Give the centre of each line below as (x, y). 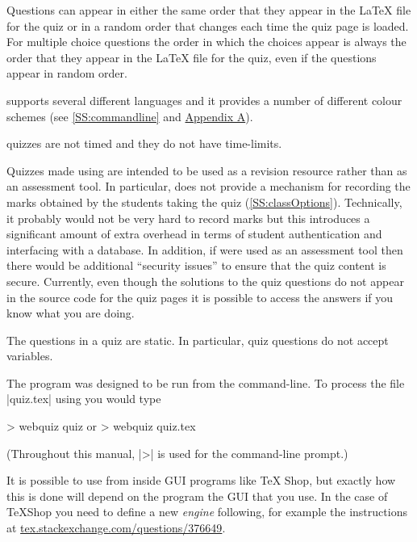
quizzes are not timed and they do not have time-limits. (144, 143)
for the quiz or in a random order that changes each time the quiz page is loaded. (208, 25)
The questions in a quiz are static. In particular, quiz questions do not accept (198, 340)
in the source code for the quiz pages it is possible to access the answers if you (200, 297)
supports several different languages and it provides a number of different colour (204, 100)
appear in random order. (67, 73)
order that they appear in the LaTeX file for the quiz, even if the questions (192, 57)
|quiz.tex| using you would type (84, 399)
